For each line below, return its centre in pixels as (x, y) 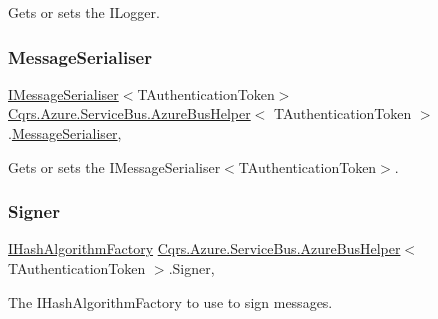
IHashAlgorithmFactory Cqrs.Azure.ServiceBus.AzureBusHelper (204, 248)
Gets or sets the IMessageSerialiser (114, 166)
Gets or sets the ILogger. (84, 12)
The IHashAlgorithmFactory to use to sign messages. (170, 301)
